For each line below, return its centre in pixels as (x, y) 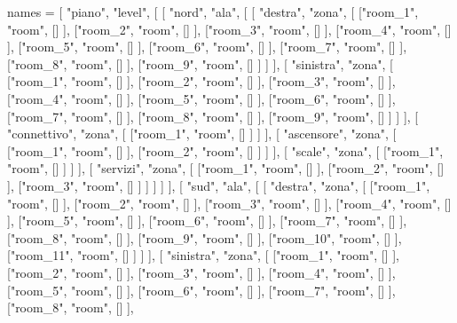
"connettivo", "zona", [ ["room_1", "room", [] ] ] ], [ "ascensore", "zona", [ (202, 134)
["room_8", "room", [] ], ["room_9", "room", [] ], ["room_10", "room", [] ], (205, 237)
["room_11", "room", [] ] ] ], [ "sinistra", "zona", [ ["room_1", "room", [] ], (203, 255)
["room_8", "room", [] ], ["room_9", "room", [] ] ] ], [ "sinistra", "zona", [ (200, 63)
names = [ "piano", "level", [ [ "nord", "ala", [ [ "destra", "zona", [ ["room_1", (213, 12)
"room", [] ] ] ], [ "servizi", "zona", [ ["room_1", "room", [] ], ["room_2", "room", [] (226, 168)
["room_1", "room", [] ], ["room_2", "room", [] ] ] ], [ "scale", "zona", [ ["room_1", (225, 150)
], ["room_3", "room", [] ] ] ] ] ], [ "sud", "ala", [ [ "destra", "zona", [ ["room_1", (219, 185)
